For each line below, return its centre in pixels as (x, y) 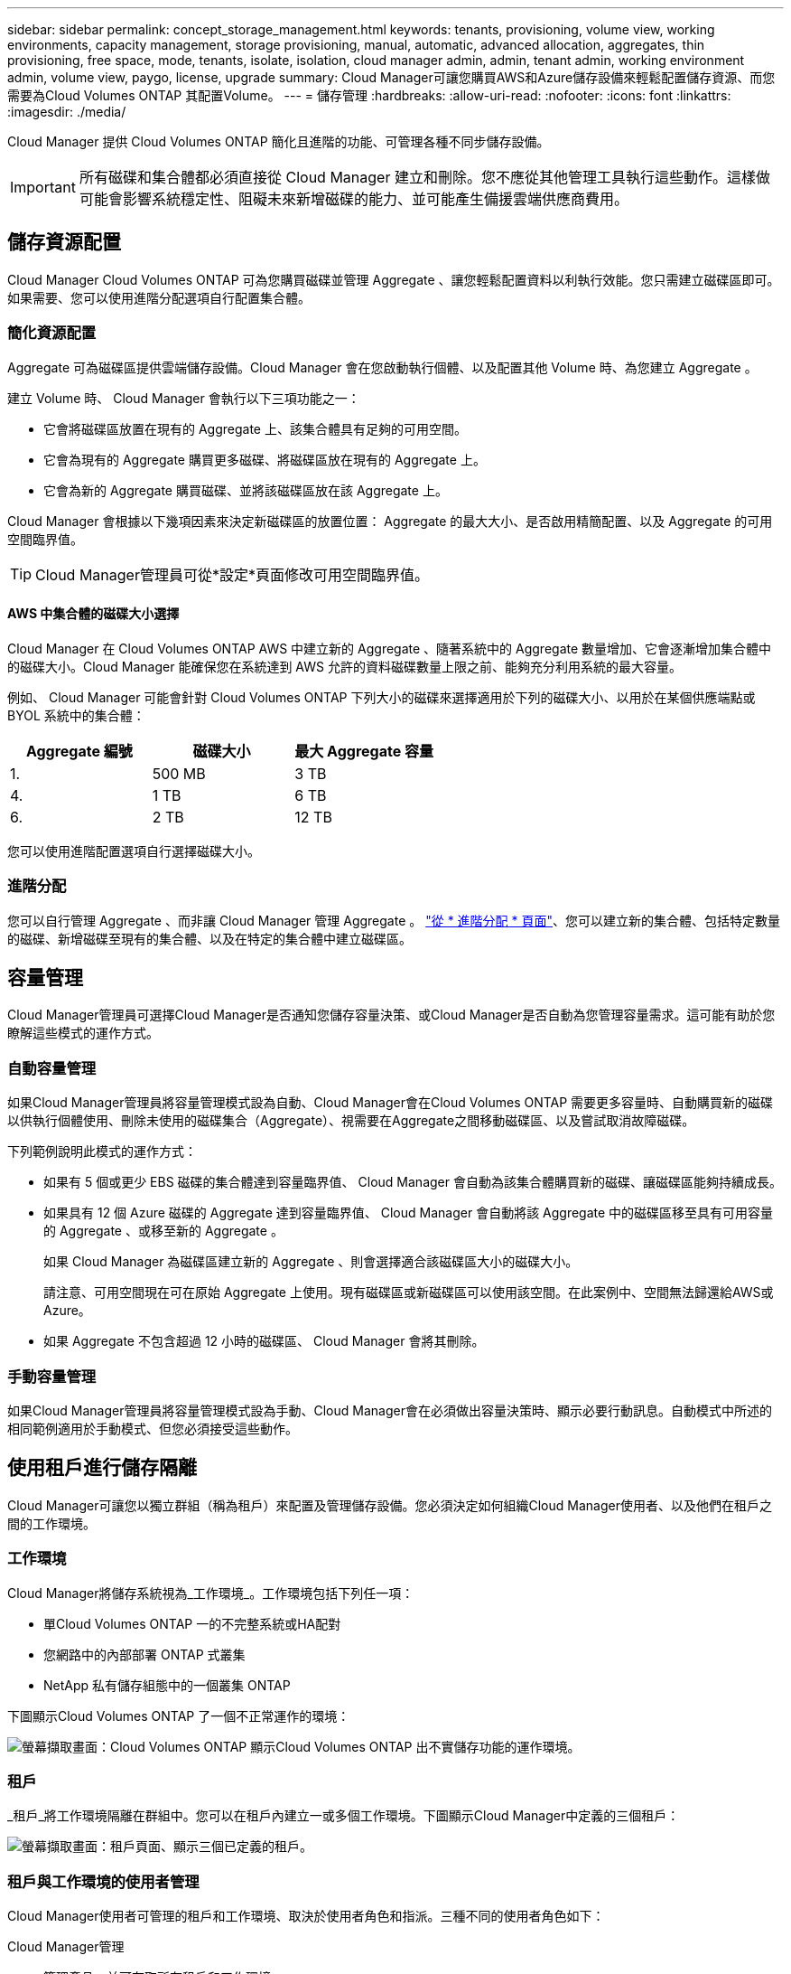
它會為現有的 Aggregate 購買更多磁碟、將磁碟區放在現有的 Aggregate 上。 (265, 459)
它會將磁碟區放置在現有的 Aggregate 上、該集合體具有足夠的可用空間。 (255, 428)
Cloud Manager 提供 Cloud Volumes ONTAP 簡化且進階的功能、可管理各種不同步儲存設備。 (279, 141)
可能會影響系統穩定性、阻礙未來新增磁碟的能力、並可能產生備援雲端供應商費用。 (354, 199)
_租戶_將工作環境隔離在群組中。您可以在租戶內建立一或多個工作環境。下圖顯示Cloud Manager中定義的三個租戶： (344, 1816)
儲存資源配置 (64, 242)
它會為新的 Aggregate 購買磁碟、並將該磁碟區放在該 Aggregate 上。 (246, 490)
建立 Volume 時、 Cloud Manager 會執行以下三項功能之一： (184, 398)
